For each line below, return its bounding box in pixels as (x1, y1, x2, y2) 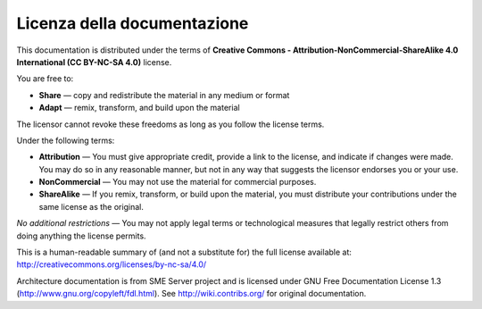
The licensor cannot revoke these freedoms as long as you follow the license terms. (16, 119, 325, 129)
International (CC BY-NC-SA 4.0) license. (16, 56, 172, 67)
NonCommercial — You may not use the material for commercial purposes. (38, 177, 317, 188)
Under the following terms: (16, 135, 115, 146)
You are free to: (16, 73, 74, 84)
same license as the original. (38, 201, 145, 212)
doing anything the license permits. (16, 230, 146, 241)
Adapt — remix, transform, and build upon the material (38, 103, 240, 113)
